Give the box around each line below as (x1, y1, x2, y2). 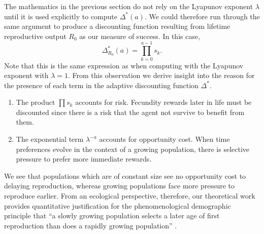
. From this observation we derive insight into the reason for (68, 70, 255, 81)
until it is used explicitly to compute (4, 11, 117, 21)
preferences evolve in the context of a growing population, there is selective (16, 143, 250, 154)
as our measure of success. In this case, (79, 30, 201, 41)
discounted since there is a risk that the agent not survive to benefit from (16, 106, 245, 117)
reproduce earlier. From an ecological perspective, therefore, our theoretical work (4, 190, 255, 201)
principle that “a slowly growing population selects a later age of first (4, 210, 220, 221)
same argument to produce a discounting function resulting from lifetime (4, 21, 230, 31)
